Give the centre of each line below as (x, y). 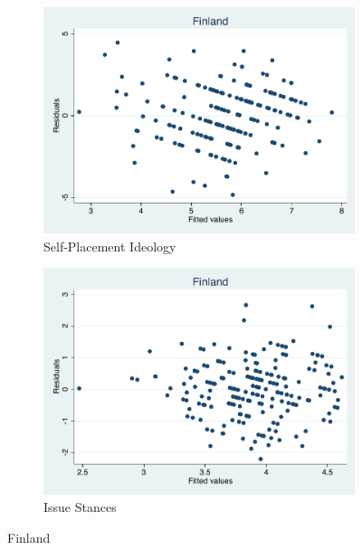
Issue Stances (80, 507)
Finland (29, 537)
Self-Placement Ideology (110, 246)
